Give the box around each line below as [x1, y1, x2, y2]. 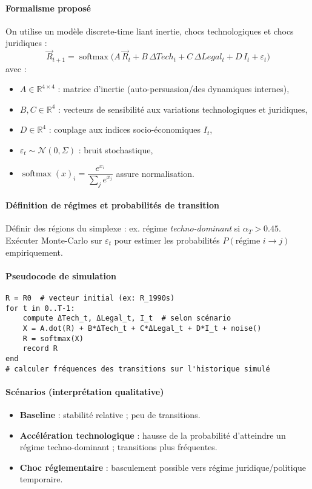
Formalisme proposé [5, 1, 91, 14]
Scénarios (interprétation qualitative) [5, 385, 164, 398]
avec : [5, 62, 27, 75]
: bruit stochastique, [78, 144, 153, 156]
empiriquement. [5, 245, 63, 258]
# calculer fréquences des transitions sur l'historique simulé [5, 364, 270, 373]
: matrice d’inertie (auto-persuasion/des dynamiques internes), [58, 82, 290, 95]
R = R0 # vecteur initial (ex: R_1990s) [5, 293, 175, 302]
